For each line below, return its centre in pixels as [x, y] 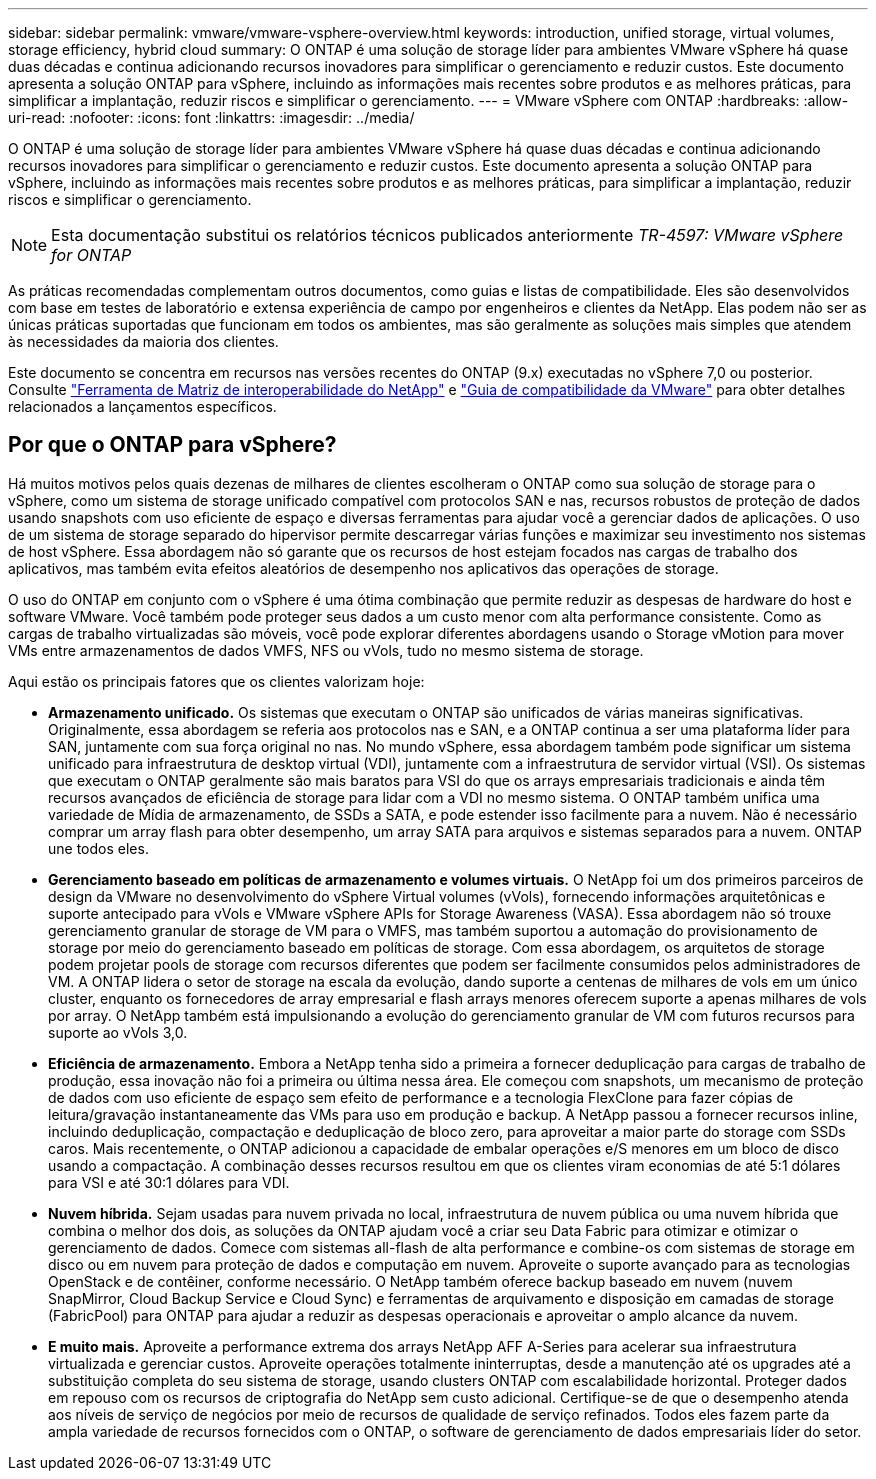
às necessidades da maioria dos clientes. [143, 341]
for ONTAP [91, 255]
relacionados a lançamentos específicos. [142, 406]
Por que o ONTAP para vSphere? [172, 445]
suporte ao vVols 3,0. [118, 1032]
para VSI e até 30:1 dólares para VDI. [169, 1182]
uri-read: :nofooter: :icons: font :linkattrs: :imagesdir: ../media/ [211, 117]
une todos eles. [98, 848]
